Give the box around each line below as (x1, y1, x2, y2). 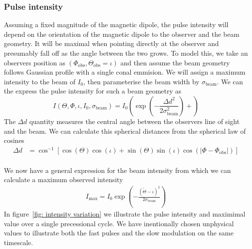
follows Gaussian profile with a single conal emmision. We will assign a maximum (4, 67, 246, 77)
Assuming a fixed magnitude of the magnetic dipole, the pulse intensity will (4, 19, 229, 30)
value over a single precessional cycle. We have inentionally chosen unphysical (4, 218, 234, 228)
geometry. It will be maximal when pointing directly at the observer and (4, 38, 219, 48)
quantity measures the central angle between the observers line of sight (29, 116, 240, 126)
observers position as (4, 57, 65, 67)
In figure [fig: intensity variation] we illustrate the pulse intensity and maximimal (4, 208, 246, 218)
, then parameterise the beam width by (83, 76, 200, 86)
